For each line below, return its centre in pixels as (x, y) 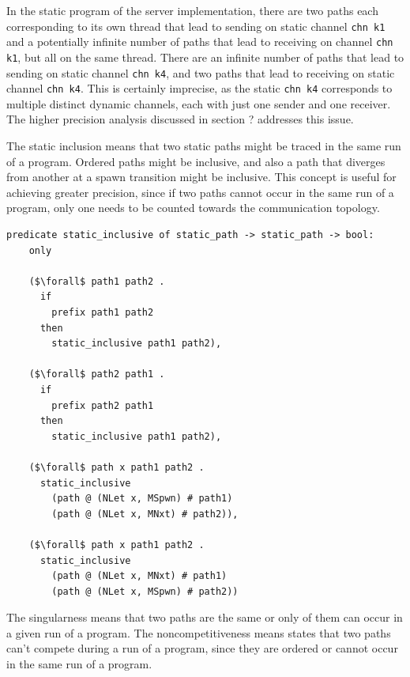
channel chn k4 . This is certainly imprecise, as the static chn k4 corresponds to (199, 88)
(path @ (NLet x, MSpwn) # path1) (142, 499)
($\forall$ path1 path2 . (97, 281)
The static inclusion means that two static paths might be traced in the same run (204, 146)
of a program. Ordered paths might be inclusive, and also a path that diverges (196, 161)
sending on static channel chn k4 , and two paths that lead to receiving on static (201, 72)
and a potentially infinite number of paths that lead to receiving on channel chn (200, 42)
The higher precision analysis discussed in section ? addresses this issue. (180, 119)
